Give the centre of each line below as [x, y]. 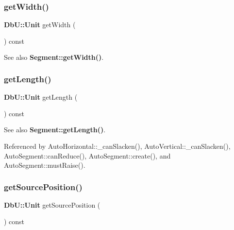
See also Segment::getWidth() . [54, 57]
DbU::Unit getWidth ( [40, 25]
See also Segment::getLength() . [55, 130]
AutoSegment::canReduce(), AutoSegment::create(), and [87, 155]
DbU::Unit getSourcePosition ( [52, 205]
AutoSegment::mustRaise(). [45, 165]
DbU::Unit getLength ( [41, 97]
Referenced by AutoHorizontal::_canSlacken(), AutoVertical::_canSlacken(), [117, 146]
